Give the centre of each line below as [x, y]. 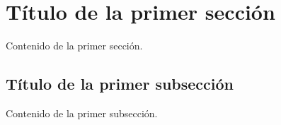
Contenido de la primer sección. [74, 46]
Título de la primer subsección [120, 84]
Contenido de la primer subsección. [82, 113]
